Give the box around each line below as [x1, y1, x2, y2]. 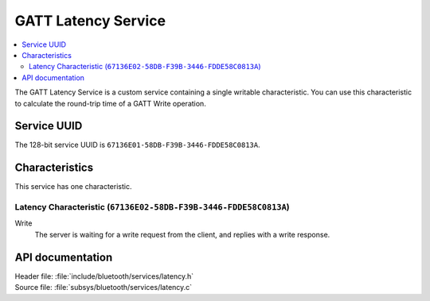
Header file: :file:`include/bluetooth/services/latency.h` [14, 271, 194, 281]
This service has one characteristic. [14, 182, 132, 191]
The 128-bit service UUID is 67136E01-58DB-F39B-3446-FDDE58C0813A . [14, 140, 260, 150]
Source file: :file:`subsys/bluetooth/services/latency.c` [14, 283, 193, 292]
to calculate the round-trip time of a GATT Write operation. [14, 98, 206, 108]
